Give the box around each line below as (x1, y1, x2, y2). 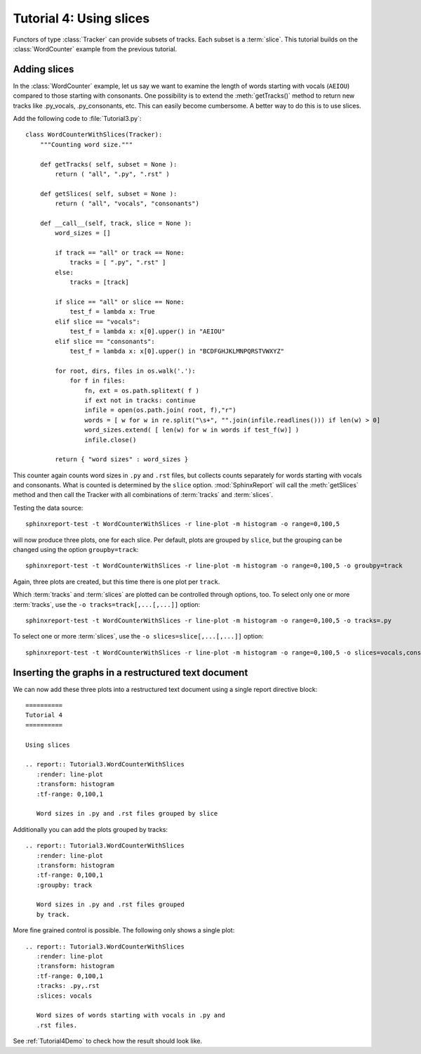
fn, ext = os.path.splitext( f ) (84, 387, 200, 394)
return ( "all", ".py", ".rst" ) (55, 169, 170, 178)
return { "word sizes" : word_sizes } (55, 456, 189, 463)
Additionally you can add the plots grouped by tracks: (13, 825, 168, 833)
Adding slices (13, 63, 74, 75)
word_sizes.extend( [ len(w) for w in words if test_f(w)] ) (84, 426, 300, 434)
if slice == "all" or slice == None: (55, 298, 185, 306)
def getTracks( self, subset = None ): (39, 160, 178, 168)
